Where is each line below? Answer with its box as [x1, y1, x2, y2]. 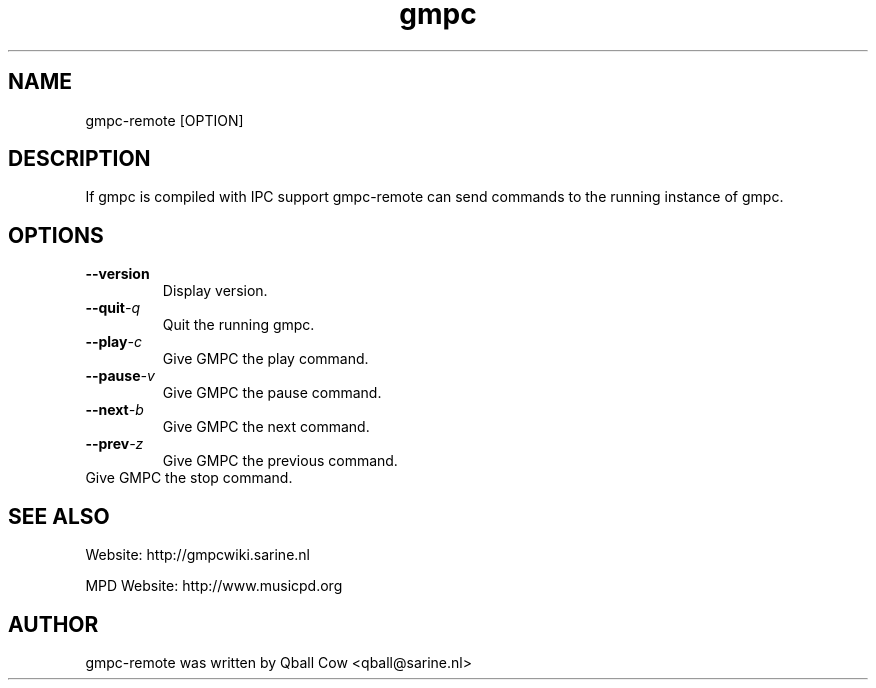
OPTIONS [8, 222, 104, 248]
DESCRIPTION [8, 146, 151, 172]
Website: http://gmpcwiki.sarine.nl [85, 546, 310, 564]
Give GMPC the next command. [162, 418, 370, 436]
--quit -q [85, 299, 140, 317]
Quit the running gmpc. [162, 316, 315, 334]
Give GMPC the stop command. [85, 469, 293, 487]
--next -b [85, 401, 144, 419]
